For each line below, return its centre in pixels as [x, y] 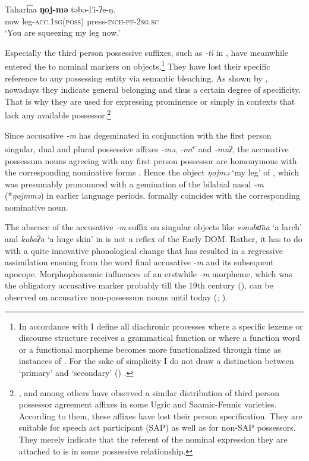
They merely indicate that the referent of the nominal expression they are [153, 439]
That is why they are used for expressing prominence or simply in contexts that [150, 101]
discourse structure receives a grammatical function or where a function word [159, 338]
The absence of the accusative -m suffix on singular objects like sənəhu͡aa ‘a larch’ [154, 227]
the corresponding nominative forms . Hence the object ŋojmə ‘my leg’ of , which [152, 172]
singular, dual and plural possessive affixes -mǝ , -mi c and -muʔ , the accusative [147, 148]
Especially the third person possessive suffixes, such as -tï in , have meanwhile [146, 52]
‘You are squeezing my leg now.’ [63, 32]
